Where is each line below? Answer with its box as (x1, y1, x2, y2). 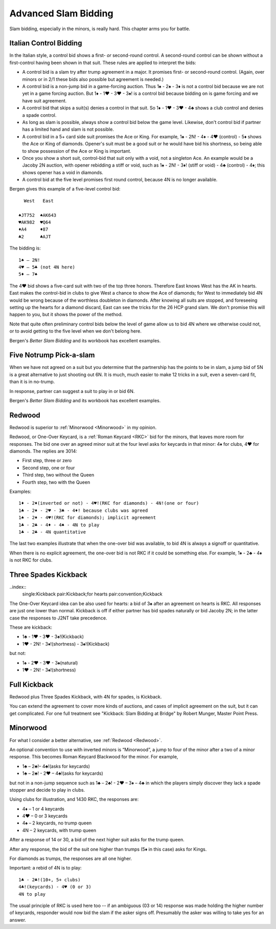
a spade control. (22, 112, 57, 118)
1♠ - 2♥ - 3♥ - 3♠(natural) (22, 659, 78, 666)
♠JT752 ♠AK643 (18, 212, 57, 218)
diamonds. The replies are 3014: (9, 448, 78, 455)
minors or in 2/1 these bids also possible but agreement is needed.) (22, 76, 164, 82)
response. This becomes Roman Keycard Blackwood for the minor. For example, (9, 754, 178, 760)
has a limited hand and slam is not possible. (22, 126, 114, 133)
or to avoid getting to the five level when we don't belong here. (9, 328, 142, 334)
